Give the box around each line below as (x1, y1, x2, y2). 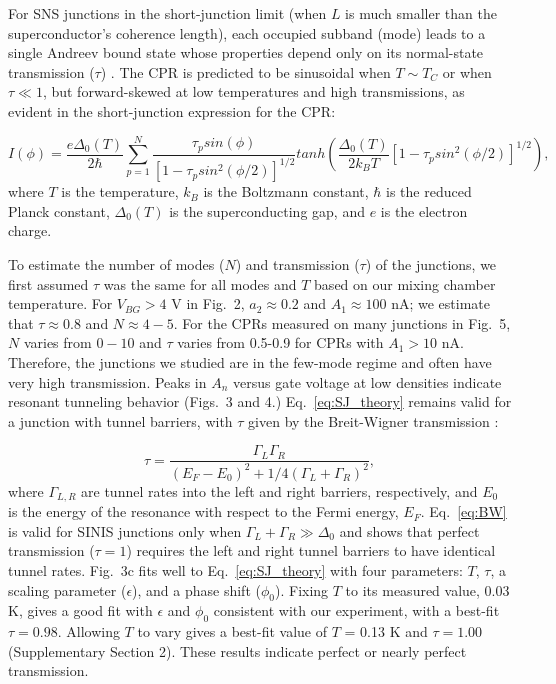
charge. (8, 220, 52, 241)
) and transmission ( (235, 254, 360, 275)
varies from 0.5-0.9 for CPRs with (177, 332, 384, 353)
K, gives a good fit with (8, 600, 153, 621)
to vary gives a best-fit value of (137, 621, 328, 642)
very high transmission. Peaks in (8, 371, 207, 392)
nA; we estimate (391, 293, 490, 314)
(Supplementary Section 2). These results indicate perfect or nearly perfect (8, 640, 467, 661)
